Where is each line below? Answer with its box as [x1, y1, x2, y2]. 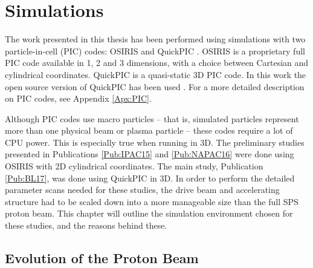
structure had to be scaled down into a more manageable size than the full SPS [5, 195, 298, 208]
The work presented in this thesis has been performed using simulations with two [5, 33, 306, 45]
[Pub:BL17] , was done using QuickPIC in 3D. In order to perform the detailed [5, 171, 295, 184]
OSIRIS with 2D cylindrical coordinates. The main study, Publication [5, 160, 263, 172]
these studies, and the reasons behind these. [5, 219, 167, 232]
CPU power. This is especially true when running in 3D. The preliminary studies [5, 136, 305, 148]
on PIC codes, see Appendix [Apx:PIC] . [5, 92, 152, 105]
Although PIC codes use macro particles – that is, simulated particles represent [5, 112, 299, 125]
